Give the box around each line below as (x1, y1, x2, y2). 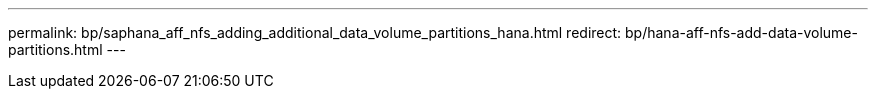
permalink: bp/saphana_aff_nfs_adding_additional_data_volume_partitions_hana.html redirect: (8, 24, 622, 41)
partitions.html (8, 41, 103, 58)
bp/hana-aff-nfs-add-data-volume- (625, 24, 858, 41)
